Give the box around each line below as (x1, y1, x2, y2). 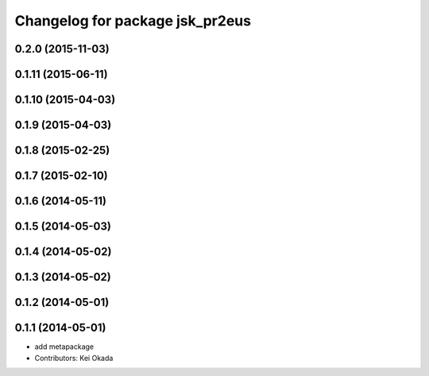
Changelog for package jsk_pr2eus (14, 12, 252, 29)
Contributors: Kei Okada (34, 353, 114, 362)
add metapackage (34, 342, 95, 351)
